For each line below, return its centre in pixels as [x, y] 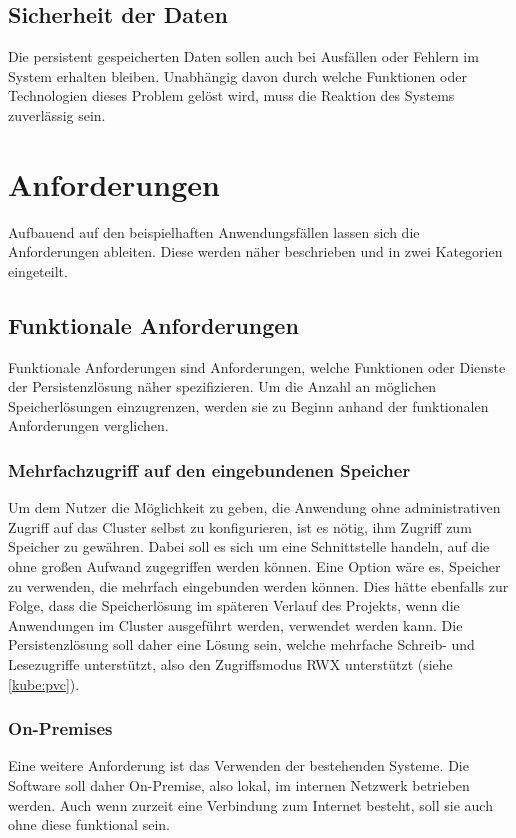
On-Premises [60, 728]
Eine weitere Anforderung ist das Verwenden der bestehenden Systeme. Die [238, 765]
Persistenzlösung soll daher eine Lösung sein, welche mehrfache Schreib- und [241, 644]
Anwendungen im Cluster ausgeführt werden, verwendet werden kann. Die [235, 624]
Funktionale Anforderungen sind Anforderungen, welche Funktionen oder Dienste [257, 366]
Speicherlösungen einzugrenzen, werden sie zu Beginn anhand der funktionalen [248, 405]
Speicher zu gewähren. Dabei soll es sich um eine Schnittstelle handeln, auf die [249, 546]
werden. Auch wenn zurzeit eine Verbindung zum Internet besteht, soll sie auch [250, 804]
